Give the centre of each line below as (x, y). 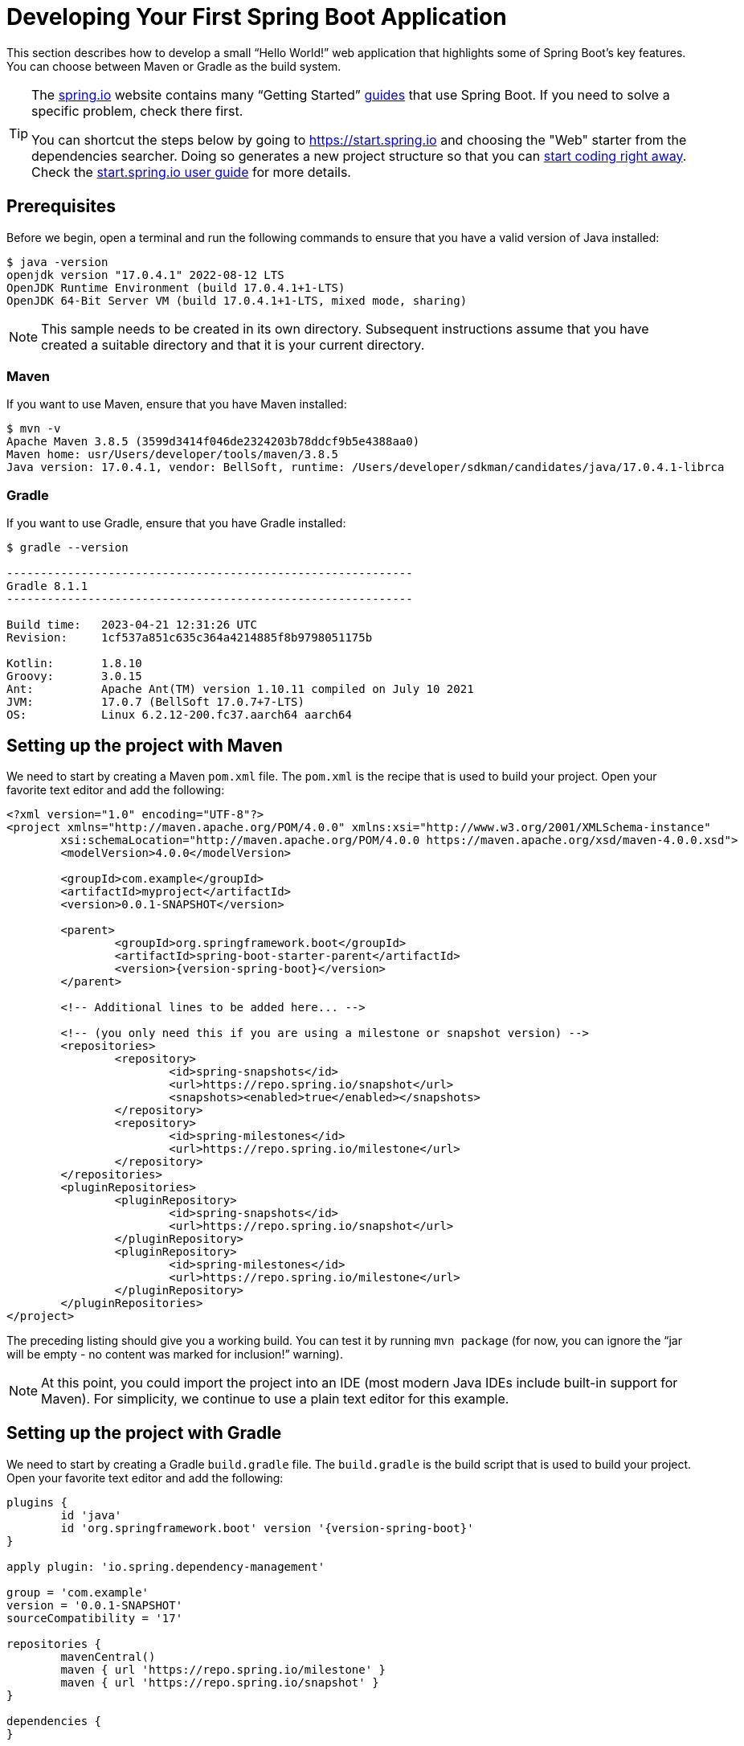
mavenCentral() (108, 1656)
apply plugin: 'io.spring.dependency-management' (166, 1566)
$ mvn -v (34, 429)
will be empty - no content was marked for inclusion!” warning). (175, 1354)
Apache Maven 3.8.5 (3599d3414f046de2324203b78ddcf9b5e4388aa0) (213, 442)
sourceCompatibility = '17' (95, 1618)
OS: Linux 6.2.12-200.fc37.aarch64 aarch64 (179, 715)
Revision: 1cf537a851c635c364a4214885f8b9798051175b (190, 638)
